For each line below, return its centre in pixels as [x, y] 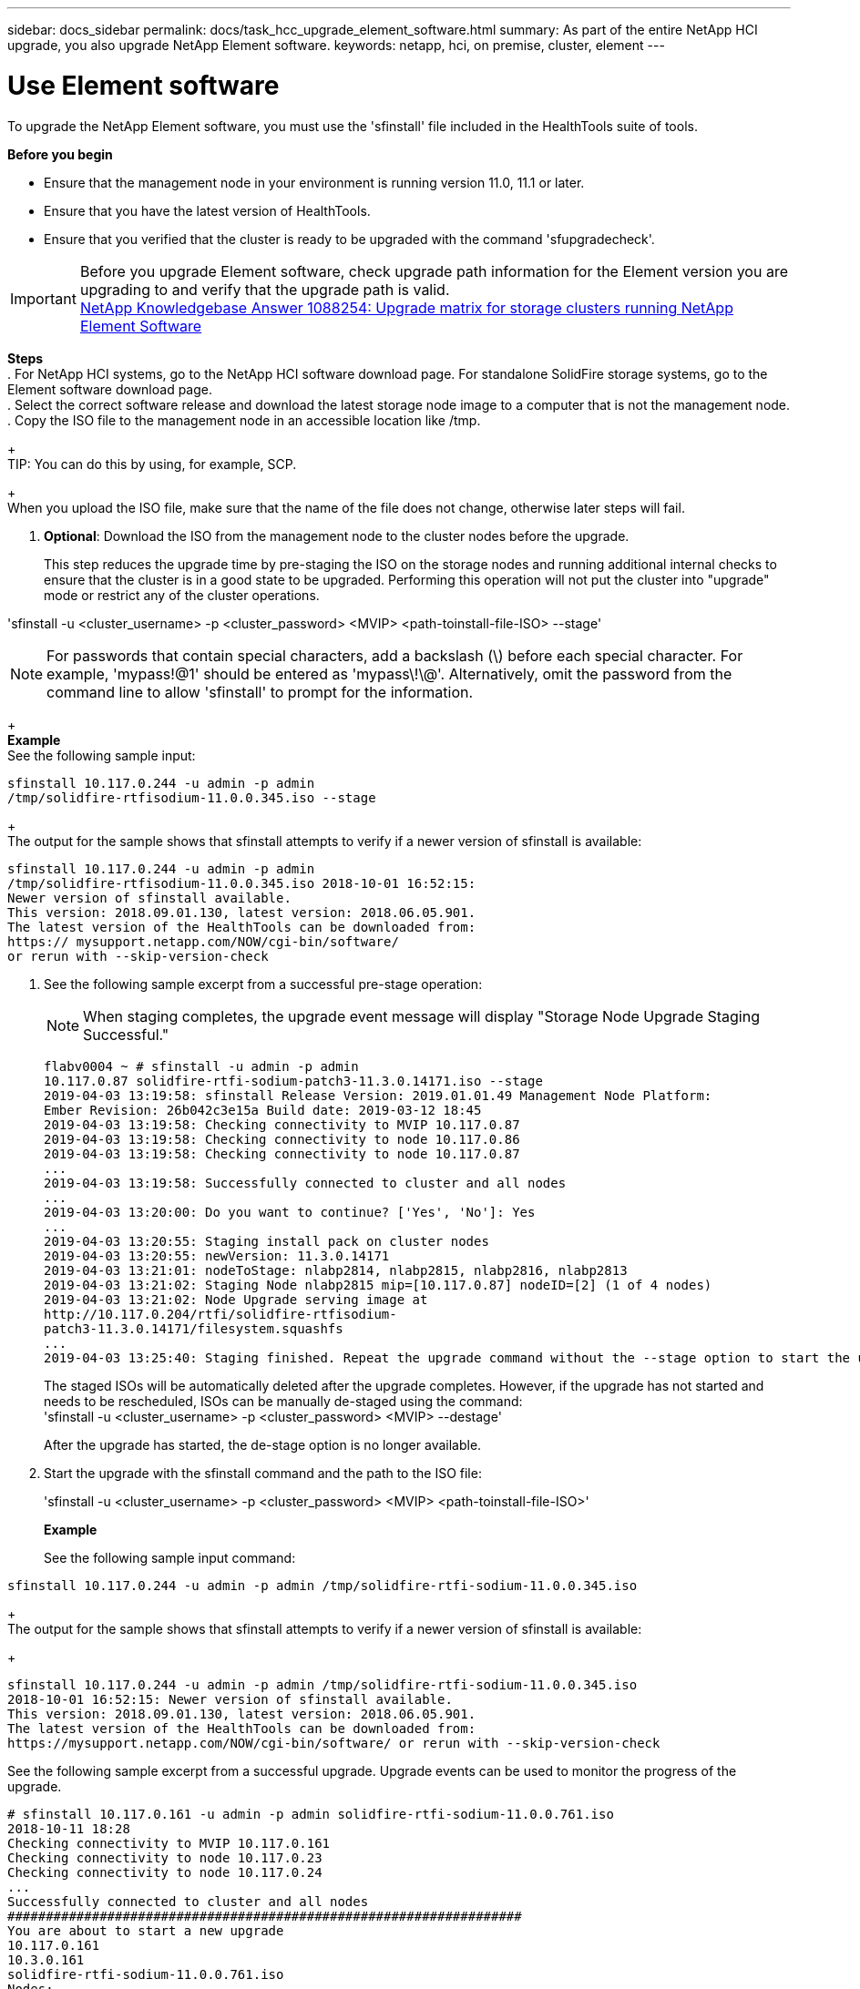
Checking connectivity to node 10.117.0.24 [165, 1872]
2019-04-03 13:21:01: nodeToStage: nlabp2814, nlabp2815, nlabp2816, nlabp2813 [336, 1270]
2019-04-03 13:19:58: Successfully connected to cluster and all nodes [305, 1183]
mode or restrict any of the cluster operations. [182, 595]
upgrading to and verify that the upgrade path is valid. [265, 289]
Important [43, 298]
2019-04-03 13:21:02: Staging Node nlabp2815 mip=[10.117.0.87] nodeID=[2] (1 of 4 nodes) [378, 1285]
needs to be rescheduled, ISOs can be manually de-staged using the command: [283, 1401]
